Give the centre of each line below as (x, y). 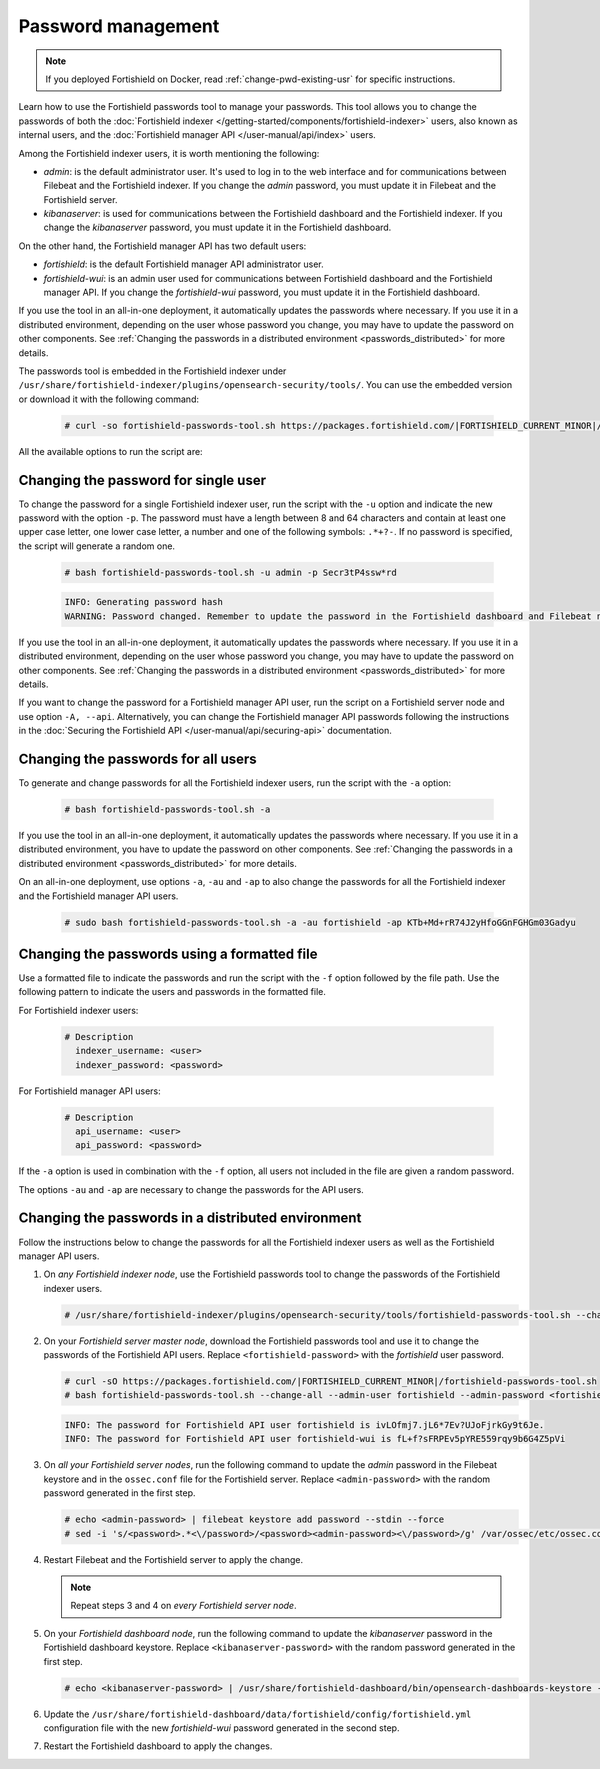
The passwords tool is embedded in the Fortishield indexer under (152, 371)
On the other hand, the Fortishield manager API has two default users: (162, 246)
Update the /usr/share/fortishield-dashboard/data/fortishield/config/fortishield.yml (257, 1714)
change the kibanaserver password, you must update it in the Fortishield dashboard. (217, 227)
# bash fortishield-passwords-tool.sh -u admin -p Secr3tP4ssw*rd (230, 572)
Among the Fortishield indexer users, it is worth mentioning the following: (169, 153)
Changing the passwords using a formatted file (168, 953)
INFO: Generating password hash (144, 602)
